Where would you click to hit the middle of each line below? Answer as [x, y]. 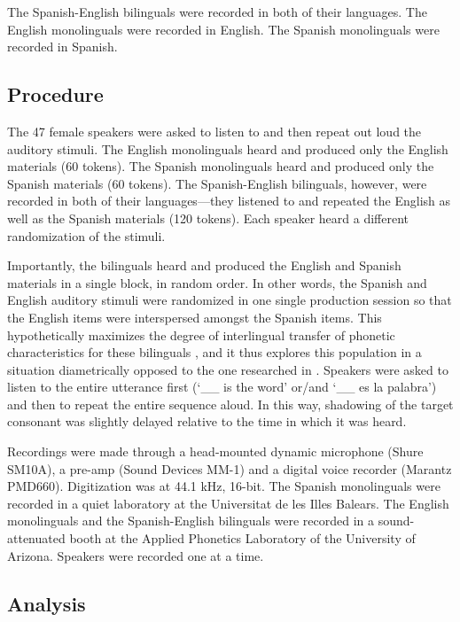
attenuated [36, 538]
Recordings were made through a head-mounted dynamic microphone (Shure [215, 451]
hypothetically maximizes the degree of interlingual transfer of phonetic [201, 334]
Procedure [55, 94]
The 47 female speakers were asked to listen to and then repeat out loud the [214, 131]
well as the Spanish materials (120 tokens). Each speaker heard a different [208, 218]
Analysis [47, 603]
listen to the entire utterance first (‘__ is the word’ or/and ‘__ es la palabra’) [222, 387]
